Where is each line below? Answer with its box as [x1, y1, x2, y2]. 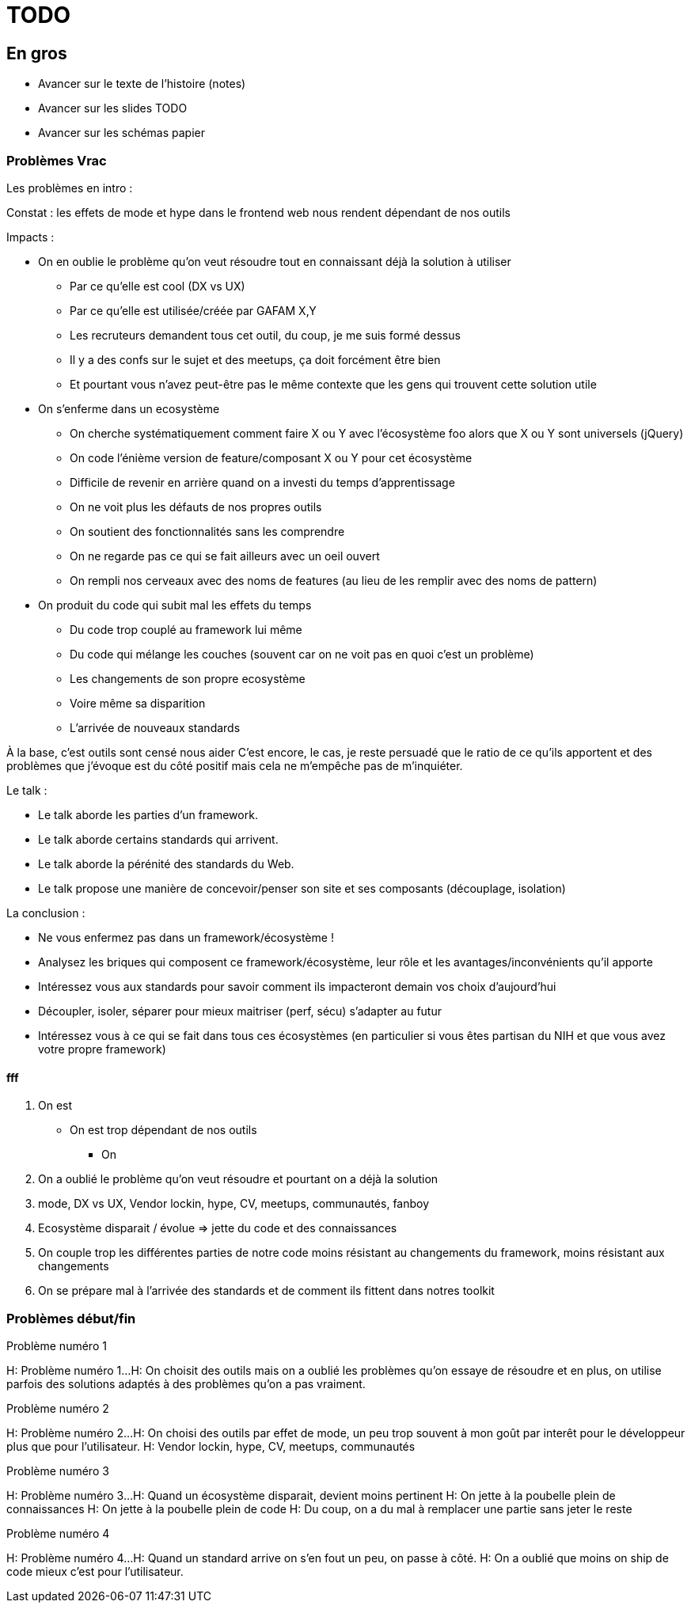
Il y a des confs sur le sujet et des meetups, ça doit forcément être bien [70, 352, 441, 366]
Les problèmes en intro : [6, 180, 133, 195]
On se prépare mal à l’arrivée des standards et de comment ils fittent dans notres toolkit [38, 1284, 495, 1298]
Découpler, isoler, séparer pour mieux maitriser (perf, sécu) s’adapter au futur [38, 1004, 442, 1018]
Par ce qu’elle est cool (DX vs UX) [70, 279, 245, 293]
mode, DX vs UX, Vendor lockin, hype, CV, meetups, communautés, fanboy [38, 1197, 430, 1211]
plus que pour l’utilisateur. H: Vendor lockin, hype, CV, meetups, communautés [6, 1439, 416, 1453]
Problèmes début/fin [6, 1310, 136, 1326]
